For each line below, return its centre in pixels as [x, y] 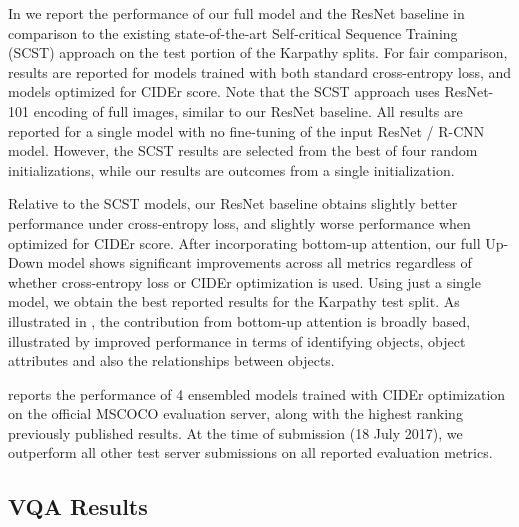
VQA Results [78, 506]
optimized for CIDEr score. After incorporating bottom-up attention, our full [244, 242]
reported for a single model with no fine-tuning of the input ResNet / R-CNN [246, 130]
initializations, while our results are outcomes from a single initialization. [231, 169]
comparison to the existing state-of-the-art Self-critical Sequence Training [233, 32]
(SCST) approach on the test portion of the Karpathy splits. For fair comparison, [258, 52]
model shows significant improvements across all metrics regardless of [259, 262]
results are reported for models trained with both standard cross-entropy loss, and [260, 71]
